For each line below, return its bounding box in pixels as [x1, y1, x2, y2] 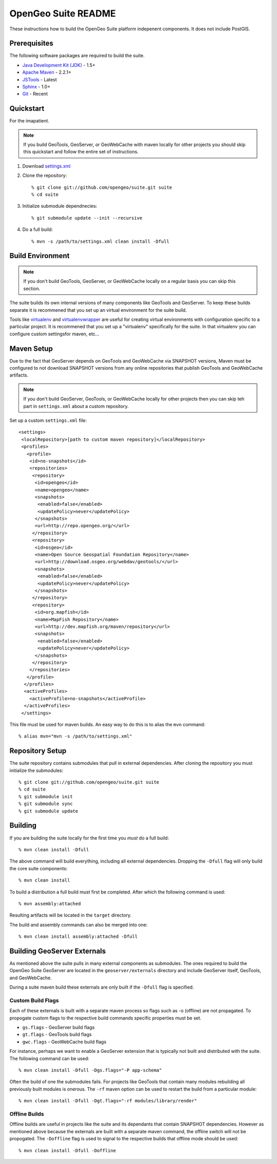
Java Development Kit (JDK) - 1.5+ [22, 62, 96, 68]
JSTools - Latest [22, 76, 57, 82]
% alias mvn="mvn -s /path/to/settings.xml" [18, 733, 133, 739]
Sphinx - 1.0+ [22, 84, 51, 90]
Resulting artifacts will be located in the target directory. [9, 912, 132, 918]
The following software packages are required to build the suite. [9, 52, 145, 59]
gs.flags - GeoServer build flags [22, 1024, 95, 1031]
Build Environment [9, 252, 70, 260]
